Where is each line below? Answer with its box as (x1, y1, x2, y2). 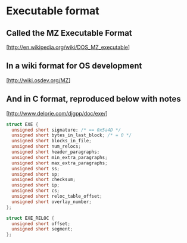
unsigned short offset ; (11, 220, 70, 227)
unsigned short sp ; (11, 171, 60, 177)
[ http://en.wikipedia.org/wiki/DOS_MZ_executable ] (6, 43, 130, 51)
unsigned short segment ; (11, 226, 73, 232)
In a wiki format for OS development (6, 61, 142, 71)
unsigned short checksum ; (11, 177, 76, 183)
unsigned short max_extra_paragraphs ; (11, 160, 108, 166)
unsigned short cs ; (11, 188, 60, 194)
